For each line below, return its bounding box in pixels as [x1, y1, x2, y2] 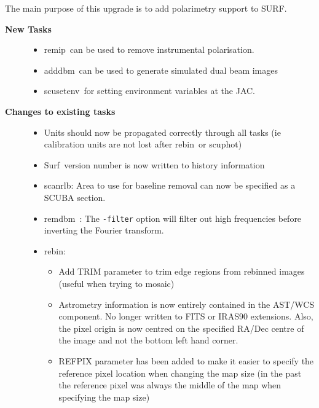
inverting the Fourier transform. [44, 224, 164, 237]
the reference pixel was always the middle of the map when [58, 379, 282, 391]
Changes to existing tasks [5, 104, 116, 117]
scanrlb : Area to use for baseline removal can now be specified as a [44, 179, 296, 192]
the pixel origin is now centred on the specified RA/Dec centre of [58, 321, 304, 334]
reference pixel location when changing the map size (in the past [58, 366, 302, 379]
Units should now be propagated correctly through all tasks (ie [44, 125, 281, 138]
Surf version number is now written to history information [44, 158, 265, 171]
